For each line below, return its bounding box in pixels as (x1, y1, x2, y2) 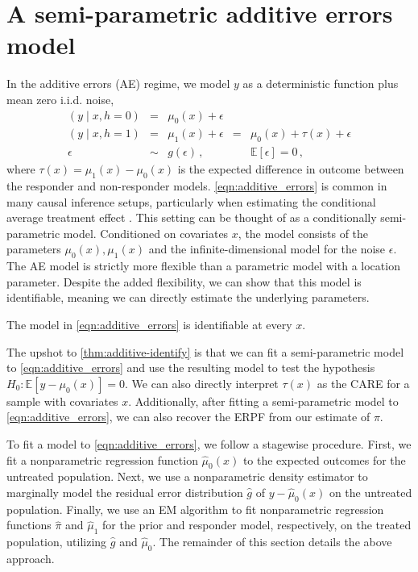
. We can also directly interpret (125, 374, 279, 391)
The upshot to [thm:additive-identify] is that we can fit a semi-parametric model (6, 343, 404, 360)
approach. (6, 549, 55, 566)
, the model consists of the (238, 224, 369, 241)
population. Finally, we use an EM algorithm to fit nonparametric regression (6, 500, 384, 517)
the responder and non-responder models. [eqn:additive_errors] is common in (6, 177, 387, 194)
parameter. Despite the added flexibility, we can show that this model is (6, 273, 362, 290)
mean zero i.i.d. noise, (6, 90, 114, 107)
